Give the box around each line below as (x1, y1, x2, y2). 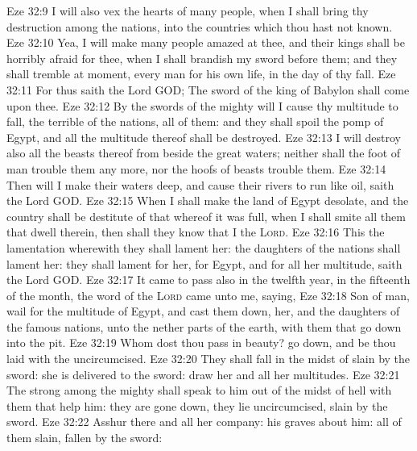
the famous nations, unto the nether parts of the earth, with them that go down (6, 318, 402, 335)
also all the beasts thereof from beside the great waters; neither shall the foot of (6, 144, 401, 161)
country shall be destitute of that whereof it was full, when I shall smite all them (6, 207, 406, 224)
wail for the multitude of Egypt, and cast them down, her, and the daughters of (6, 303, 400, 319)
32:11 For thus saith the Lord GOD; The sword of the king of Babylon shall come (6, 81, 410, 98)
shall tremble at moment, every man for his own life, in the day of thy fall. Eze (6, 65, 396, 82)
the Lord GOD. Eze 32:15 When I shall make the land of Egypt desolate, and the (6, 192, 409, 209)
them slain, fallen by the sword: (6, 429, 163, 446)
